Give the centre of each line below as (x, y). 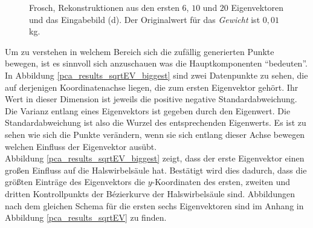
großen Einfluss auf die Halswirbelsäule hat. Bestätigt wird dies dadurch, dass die (156, 170)
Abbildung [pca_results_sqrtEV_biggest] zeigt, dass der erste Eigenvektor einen (155, 158)
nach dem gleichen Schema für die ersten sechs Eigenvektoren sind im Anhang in (154, 205)
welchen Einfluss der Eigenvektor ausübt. (81, 146)
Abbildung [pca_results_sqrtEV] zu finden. (86, 217)
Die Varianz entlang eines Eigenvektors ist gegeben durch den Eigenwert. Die (148, 110)
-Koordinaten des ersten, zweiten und (221, 182)
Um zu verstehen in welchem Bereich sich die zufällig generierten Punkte (140, 51)
